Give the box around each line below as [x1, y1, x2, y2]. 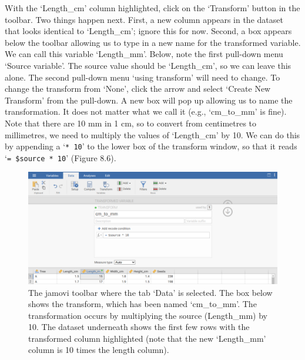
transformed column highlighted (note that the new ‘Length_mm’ [28, 332, 266, 344]
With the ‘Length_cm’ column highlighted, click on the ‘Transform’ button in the [5, 2, 300, 14]
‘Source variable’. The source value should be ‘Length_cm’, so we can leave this [5, 59, 291, 71]
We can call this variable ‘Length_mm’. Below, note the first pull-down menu [5, 48, 283, 60]
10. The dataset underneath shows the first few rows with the [28, 321, 250, 333]
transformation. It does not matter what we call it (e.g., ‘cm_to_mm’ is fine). [5, 105, 287, 118]
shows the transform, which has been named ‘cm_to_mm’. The [28, 298, 257, 310]
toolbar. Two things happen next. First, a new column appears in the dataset [5, 13, 283, 25]
